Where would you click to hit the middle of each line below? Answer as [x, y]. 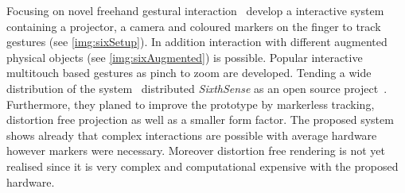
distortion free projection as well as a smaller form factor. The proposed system [200, 120]
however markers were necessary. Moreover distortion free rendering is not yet [196, 151]
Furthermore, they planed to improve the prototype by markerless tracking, [191, 104]
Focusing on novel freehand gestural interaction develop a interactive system [195, 10]
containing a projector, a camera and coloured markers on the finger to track [194, 26]
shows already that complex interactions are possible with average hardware [192, 135]
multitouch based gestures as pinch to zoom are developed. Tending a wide [189, 73]
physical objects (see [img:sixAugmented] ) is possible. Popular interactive [185, 57]
